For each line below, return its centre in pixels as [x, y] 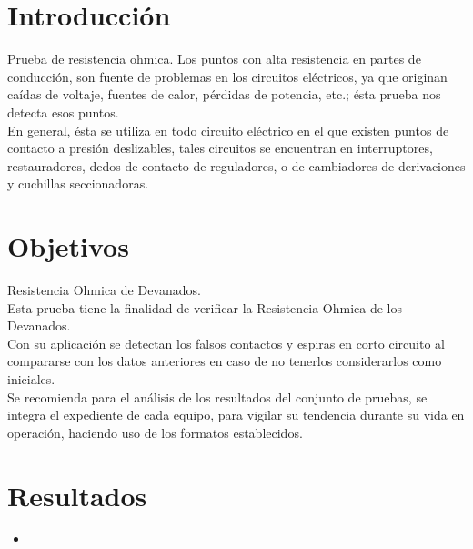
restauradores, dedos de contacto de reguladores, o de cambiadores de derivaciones [236, 165]
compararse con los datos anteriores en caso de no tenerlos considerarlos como [225, 361]
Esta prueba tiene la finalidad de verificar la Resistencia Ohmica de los [205, 307]
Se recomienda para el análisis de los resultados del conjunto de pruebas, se [217, 396]
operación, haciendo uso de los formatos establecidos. [155, 432]
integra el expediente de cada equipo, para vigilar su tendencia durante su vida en [236, 415]
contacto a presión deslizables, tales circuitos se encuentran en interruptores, [220, 148]
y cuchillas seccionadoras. [78, 183]
